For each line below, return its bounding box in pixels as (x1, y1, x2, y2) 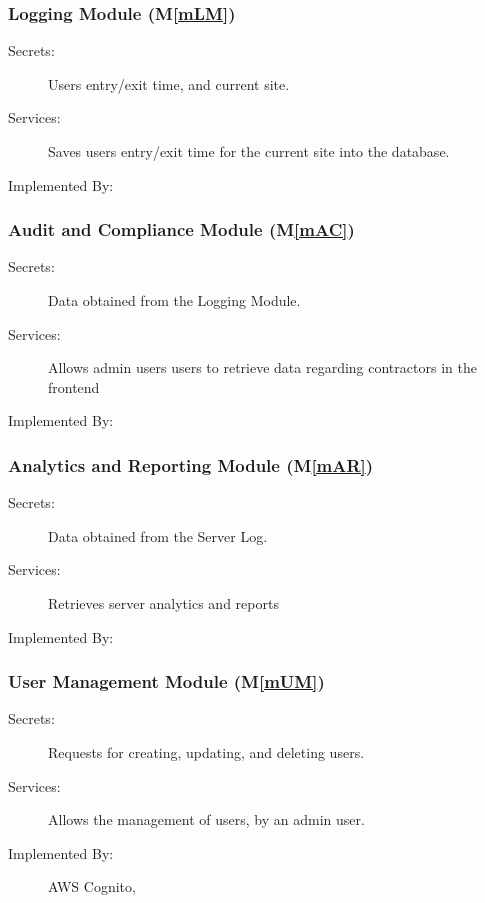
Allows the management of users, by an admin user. (48, 809, 365, 830)
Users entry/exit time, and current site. (48, 73, 290, 94)
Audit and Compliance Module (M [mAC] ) (8, 217, 355, 242)
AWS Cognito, (48, 876, 136, 897)
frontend (48, 376, 100, 397)
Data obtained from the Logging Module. (48, 290, 301, 310)
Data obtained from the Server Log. (48, 525, 268, 546)
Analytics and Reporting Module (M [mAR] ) (8, 452, 374, 477)
